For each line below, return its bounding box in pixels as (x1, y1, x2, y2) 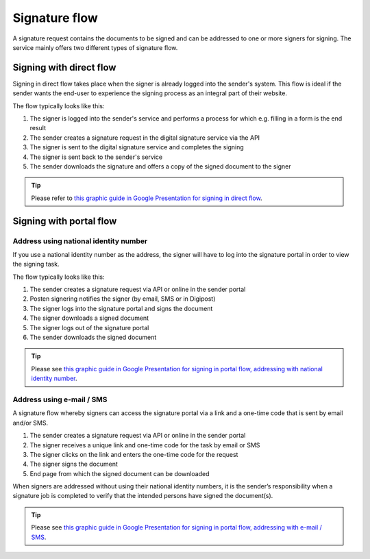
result (29, 124, 47, 132)
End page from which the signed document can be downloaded (29, 469, 210, 477)
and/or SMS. (12, 419, 48, 427)
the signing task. (12, 260, 60, 269)
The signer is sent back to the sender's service (29, 153, 163, 161)
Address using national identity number (12, 236, 148, 246)
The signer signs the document (29, 460, 118, 469)
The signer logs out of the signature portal (29, 323, 149, 332)
